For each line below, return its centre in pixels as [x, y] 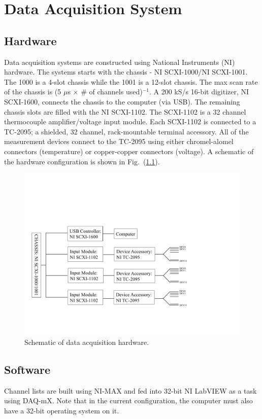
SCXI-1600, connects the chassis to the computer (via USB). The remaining [122, 101]
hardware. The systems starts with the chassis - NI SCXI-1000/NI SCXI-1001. [126, 72]
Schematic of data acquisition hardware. [87, 342]
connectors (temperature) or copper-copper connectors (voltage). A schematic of [129, 151]
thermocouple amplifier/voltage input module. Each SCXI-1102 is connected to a [130, 121]
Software [27, 369]
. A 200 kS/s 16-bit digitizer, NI [199, 92]
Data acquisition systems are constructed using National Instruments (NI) [120, 62]
